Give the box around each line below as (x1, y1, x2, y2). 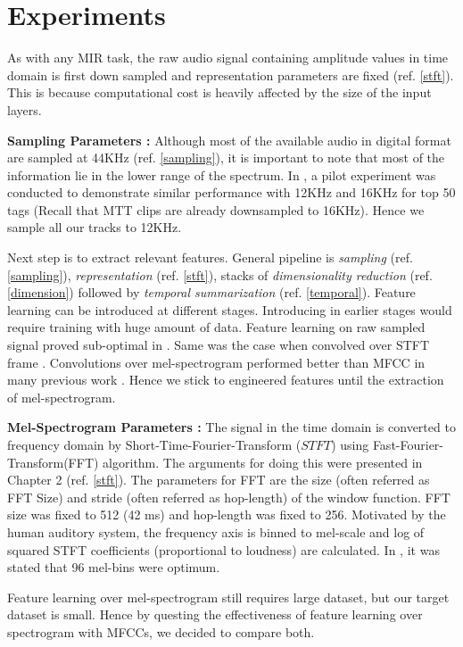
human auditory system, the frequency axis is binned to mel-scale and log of (7, 522, 425, 541)
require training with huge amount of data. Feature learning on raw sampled (7, 318, 426, 336)
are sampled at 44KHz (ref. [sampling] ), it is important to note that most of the (7, 148, 445, 167)
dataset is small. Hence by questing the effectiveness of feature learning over (7, 605, 423, 624)
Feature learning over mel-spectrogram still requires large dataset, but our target (7, 587, 450, 606)
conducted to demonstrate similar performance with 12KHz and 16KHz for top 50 (7, 183, 456, 202)
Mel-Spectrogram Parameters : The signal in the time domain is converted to (7, 418, 456, 436)
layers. (7, 100, 42, 119)
